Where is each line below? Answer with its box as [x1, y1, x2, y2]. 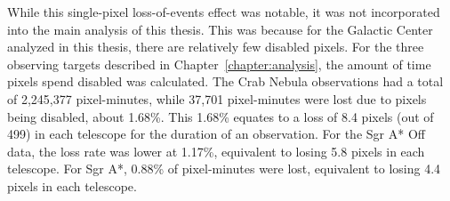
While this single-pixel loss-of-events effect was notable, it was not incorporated [7, 3, 440, 20]
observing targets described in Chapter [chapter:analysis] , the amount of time [7, 54, 431, 73]
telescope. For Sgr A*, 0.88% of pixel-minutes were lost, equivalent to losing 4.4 [7, 159, 441, 178]
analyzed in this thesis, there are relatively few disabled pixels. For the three [7, 37, 424, 56]
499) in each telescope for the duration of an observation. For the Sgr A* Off [7, 125, 425, 143]
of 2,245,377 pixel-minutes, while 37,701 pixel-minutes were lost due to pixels [7, 89, 427, 108]
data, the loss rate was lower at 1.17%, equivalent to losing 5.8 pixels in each [7, 141, 425, 160]
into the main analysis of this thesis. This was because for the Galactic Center [7, 20, 433, 38]
